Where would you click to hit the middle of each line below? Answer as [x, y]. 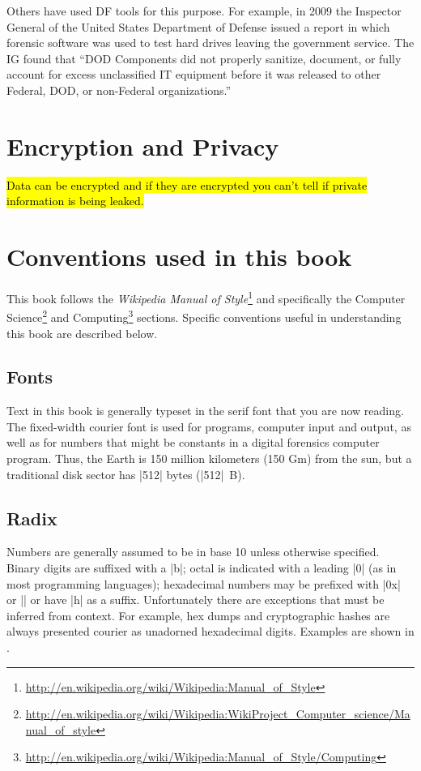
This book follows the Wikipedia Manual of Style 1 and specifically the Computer [206, 297]
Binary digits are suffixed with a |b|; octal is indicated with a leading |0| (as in [202, 568]
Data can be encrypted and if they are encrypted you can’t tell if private [187, 184]
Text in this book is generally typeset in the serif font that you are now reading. [205, 411]
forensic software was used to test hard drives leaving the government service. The [210, 43]
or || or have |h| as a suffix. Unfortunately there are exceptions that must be [196, 600]
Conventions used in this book [179, 257]
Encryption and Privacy [143, 146]
